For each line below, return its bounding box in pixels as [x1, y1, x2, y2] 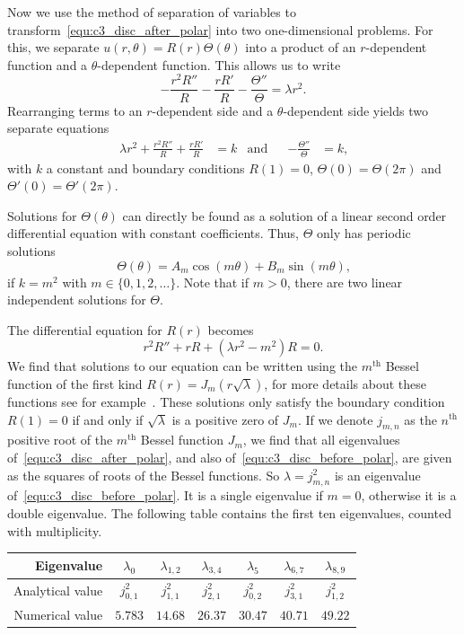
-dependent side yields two [283, 101, 428, 119]
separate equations [7, 119, 109, 137]
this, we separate [7, 38, 100, 57]
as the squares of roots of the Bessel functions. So [7, 465, 280, 484]
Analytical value [13, 581, 103, 600]
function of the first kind [7, 374, 143, 392]
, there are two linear [286, 272, 403, 291]
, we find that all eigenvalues [242, 430, 400, 449]
